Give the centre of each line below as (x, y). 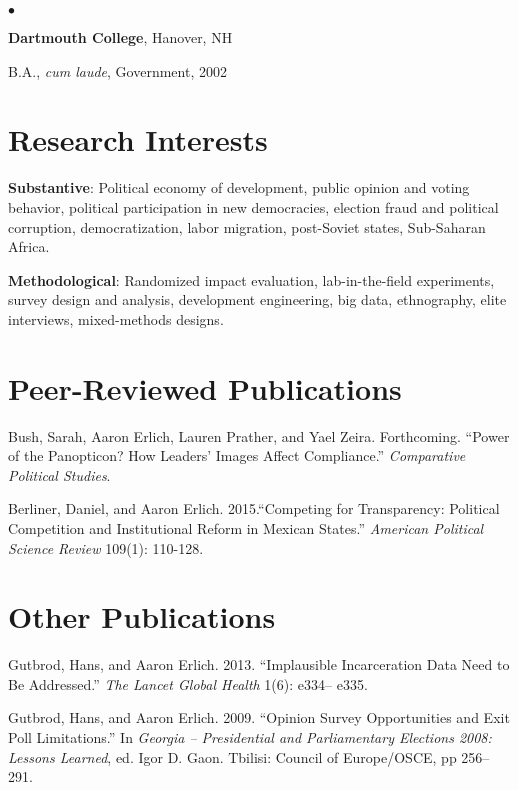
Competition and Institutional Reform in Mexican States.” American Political (246, 527)
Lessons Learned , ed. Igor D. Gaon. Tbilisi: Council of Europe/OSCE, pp (232, 756)
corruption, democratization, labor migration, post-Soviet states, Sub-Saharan (247, 226)
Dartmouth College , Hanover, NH (120, 37)
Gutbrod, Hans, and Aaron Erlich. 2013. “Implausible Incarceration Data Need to (259, 664)
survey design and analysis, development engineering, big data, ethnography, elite (257, 299)
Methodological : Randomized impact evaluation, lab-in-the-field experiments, (251, 279)
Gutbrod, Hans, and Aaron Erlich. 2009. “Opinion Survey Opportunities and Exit (259, 717)
